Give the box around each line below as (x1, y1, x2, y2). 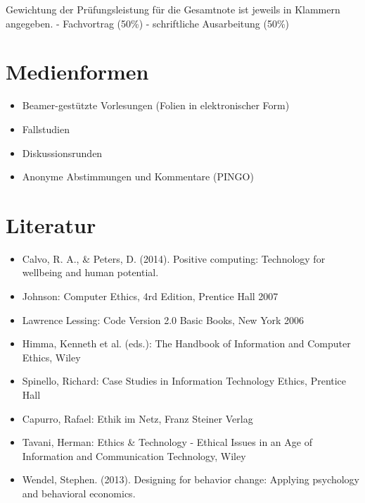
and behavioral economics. (22, 485, 136, 500)
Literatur (6, 210, 96, 239)
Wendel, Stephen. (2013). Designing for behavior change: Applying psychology (22, 472, 360, 487)
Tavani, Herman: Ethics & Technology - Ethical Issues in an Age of (22, 435, 312, 449)
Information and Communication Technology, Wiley (22, 448, 246, 463)
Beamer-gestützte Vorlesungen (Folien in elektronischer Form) (22, 98, 290, 113)
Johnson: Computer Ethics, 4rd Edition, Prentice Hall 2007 (22, 289, 278, 303)
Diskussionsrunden (22, 145, 103, 160)
